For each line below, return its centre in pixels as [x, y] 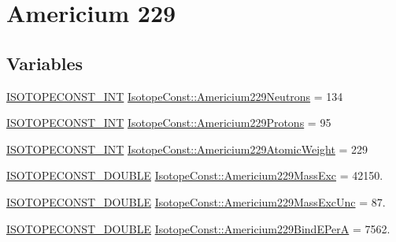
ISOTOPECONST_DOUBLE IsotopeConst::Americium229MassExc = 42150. [195, 175]
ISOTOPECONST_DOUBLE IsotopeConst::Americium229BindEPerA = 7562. [198, 228]
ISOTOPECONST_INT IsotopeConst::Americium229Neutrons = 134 [175, 96]
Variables [45, 63]
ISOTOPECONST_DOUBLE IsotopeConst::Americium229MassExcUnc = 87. [196, 201]
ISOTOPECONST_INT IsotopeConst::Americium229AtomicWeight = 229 [187, 149]
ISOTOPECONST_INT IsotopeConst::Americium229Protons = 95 [169, 123]
